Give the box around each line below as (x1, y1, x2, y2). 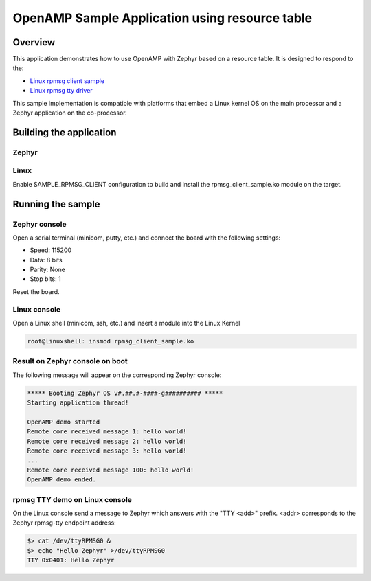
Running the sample (12, 198, 100, 209)
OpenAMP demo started (27, 418, 100, 426)
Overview (12, 36, 56, 48)
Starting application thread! (27, 399, 129, 407)
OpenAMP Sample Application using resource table (12, 10, 313, 25)
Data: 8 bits (30, 255, 63, 264)
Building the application (12, 126, 117, 138)
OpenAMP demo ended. (27, 476, 96, 483)
